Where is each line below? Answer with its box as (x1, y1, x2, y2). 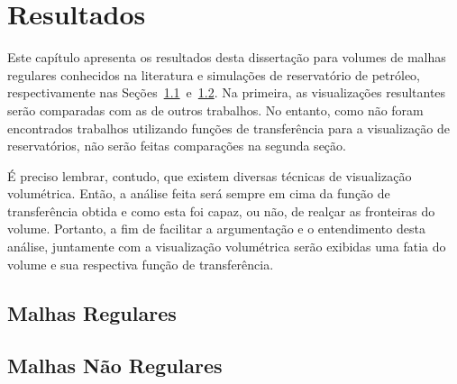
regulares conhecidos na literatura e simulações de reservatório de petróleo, (7, 65, 420, 84)
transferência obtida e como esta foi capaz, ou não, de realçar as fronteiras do (7, 201, 435, 220)
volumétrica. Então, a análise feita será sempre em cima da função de (7, 184, 390, 203)
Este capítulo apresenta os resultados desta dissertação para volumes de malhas (7, 48, 446, 67)
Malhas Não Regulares (7, 352, 223, 379)
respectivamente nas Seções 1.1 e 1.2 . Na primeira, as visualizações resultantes (7, 83, 446, 102)
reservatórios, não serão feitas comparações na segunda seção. (7, 136, 346, 155)
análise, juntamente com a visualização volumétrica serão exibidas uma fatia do (7, 237, 446, 256)
